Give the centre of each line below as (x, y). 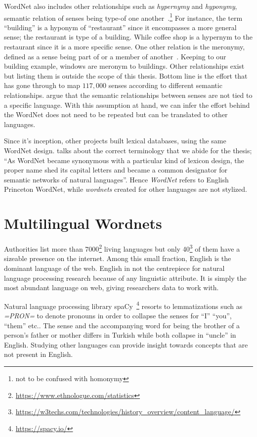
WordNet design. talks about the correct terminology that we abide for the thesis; (128, 150)
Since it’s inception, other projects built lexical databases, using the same (115, 141)
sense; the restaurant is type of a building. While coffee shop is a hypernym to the (128, 37)
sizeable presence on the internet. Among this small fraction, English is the (118, 258)
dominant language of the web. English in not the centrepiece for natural (114, 268)
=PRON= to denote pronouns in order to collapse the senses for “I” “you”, (118, 315)
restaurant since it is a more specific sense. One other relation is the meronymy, (125, 47)
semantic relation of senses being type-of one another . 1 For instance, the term (123, 17)
